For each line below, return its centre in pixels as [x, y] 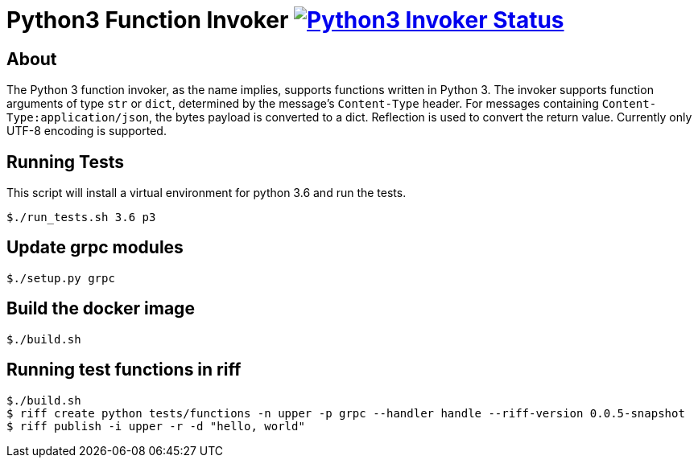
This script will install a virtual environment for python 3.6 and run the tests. [207, 193]
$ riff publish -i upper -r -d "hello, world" [156, 426]
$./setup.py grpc [61, 278]
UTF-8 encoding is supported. [87, 131]
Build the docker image [101, 309]
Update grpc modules [95, 248]
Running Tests [65, 162]
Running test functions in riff [124, 370]
